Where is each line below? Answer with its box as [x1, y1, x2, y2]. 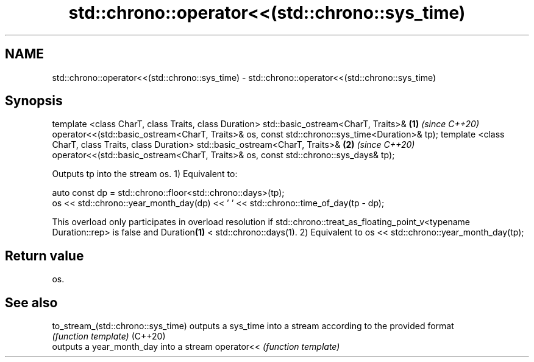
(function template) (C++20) [52, 331, 166, 342]
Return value [5, 248, 84, 263]
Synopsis [5, 93, 63, 109]
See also [5, 294, 58, 310]
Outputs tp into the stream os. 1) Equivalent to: [52, 169, 238, 179]
